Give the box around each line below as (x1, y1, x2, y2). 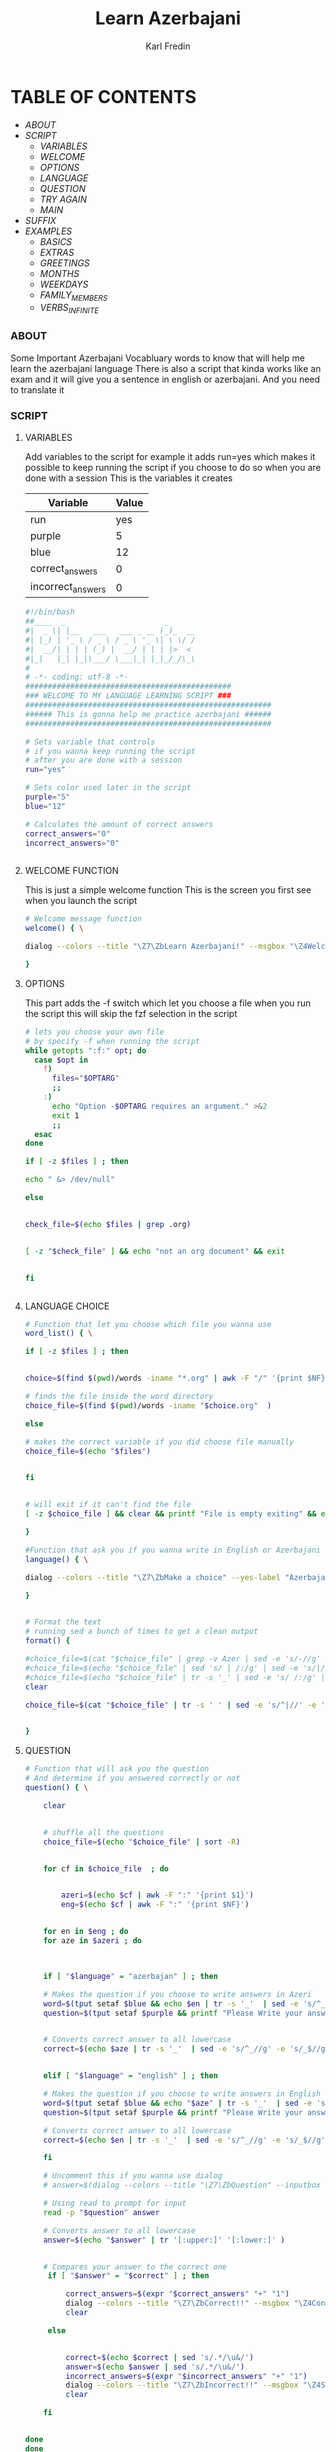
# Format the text (24, 1617, 102, 1627)
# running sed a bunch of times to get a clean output (24, 1627, 259, 1637)
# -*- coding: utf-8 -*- (24, 672, 129, 682)
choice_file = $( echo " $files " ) (24, 1446, 152, 1456)
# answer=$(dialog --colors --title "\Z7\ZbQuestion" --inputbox (43, 2180, 322, 2191)
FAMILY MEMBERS (39, 288, 108, 303)
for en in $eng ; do (43, 1927, 129, 1937)
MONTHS (39, 267, 80, 279)
